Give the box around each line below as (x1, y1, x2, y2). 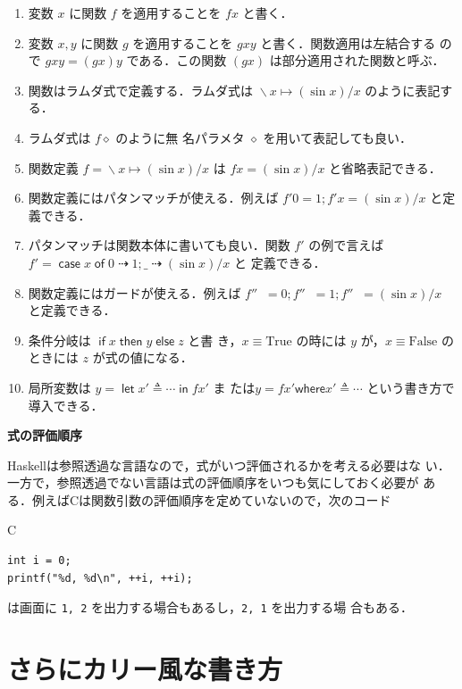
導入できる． (28, 395, 104, 414)
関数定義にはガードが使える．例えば (28, 283, 241, 302)
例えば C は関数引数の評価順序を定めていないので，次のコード (31, 490, 391, 509)
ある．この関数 (139, 51, 227, 70)
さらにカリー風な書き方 (7, 651, 283, 687)
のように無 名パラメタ (115, 128, 245, 146)
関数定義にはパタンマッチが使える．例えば (28, 188, 279, 207)
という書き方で (366, 378, 455, 396)
